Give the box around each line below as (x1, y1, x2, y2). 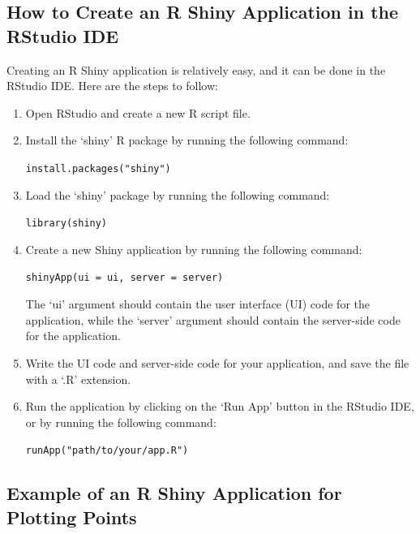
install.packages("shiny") (25, 162, 171, 174)
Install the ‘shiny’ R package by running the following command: (25, 131, 349, 149)
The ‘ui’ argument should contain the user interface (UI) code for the (25, 295, 370, 312)
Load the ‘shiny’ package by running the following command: (25, 186, 330, 203)
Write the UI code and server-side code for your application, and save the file (25, 354, 409, 371)
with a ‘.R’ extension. (25, 370, 131, 387)
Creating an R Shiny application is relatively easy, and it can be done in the (6, 61, 386, 78)
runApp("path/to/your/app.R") (25, 445, 189, 457)
